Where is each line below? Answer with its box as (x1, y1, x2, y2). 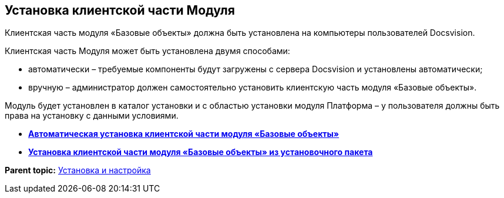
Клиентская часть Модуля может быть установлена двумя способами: (5, 46, 290, 56)
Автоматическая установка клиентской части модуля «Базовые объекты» (28, 129, 340, 139)
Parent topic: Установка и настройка (5, 165, 151, 176)
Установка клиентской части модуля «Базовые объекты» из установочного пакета (28, 147, 373, 157)
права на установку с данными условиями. (5, 110, 179, 121)
